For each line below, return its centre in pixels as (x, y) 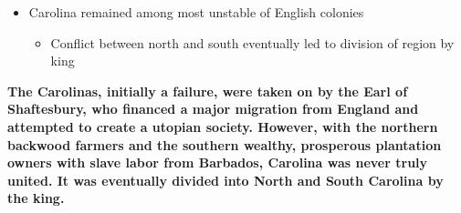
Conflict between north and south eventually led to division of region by (252, 42)
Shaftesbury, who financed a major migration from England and (213, 109)
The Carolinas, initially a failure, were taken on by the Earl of (208, 91)
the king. (36, 198)
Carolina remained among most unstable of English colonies (196, 12)
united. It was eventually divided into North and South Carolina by (225, 180)
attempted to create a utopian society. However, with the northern (223, 126)
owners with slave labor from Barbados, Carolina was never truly (218, 162)
